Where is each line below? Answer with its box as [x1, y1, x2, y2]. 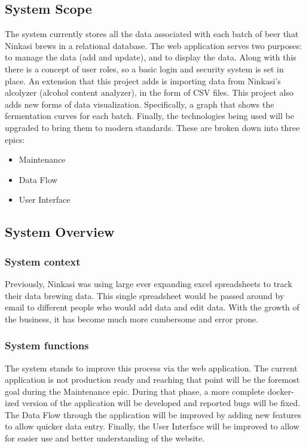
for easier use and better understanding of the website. [5, 432, 205, 444]
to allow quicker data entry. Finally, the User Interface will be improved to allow [5, 420, 299, 432]
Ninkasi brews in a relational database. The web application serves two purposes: [5, 39, 302, 51]
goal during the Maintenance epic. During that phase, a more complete [5, 385, 265, 397]
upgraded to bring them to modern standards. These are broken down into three [5, 121, 300, 133]
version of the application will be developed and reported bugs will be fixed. [22, 397, 301, 409]
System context [5, 254, 81, 269]
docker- [267, 385, 294, 397]
